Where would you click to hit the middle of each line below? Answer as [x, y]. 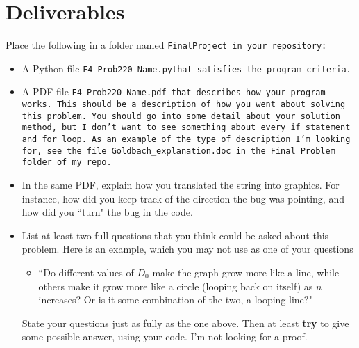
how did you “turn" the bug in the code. [107, 212]
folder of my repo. [67, 163]
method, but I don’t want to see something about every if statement [186, 128]
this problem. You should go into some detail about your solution [181, 116]
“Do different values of [86, 272]
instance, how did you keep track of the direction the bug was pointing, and [183, 198]
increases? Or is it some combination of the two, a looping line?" [175, 300]
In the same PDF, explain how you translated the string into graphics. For [181, 185]
